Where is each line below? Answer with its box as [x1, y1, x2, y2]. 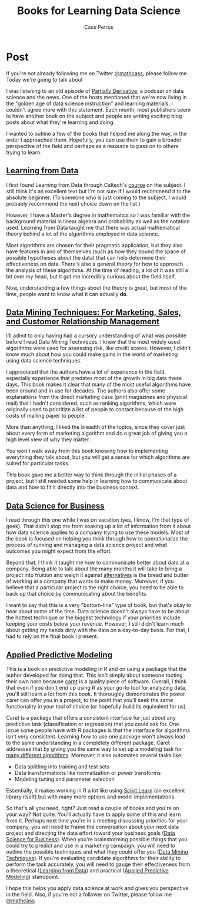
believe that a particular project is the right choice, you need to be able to [6, 584, 184, 591]
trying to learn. [6, 149, 42, 156]
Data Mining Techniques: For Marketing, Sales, [6, 307, 182, 317]
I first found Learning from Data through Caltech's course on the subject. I [6, 181, 186, 189]
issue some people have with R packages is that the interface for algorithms [6, 727, 190, 734]
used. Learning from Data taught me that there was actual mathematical [6, 224, 181, 231]
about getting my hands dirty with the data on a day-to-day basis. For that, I [6, 627, 190, 634]
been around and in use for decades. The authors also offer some [6, 387, 166, 394]
